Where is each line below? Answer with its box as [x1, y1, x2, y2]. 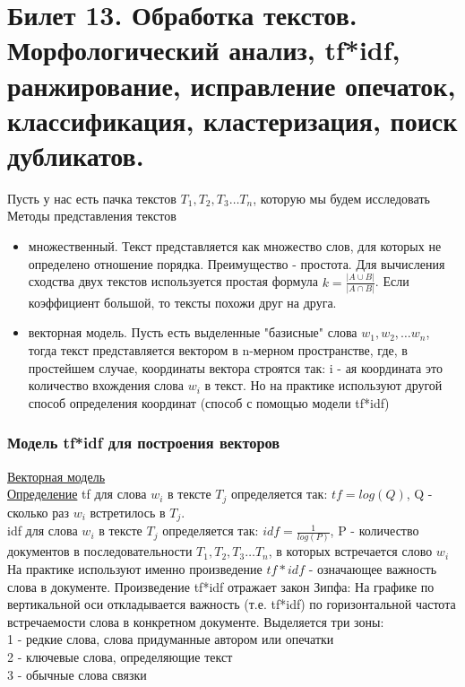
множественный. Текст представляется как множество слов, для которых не [28, 237, 442, 256]
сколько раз [7, 502, 69, 521]
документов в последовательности [7, 542, 193, 561]
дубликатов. [7, 136, 144, 173]
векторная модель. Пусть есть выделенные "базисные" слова [28, 323, 357, 342]
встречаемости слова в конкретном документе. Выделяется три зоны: [7, 612, 384, 630]
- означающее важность [308, 560, 437, 578]
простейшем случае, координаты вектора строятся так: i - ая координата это [28, 358, 443, 377]
